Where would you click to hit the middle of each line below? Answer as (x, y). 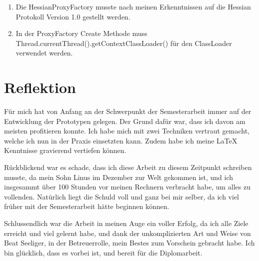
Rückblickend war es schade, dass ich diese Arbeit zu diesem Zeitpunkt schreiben (128, 167)
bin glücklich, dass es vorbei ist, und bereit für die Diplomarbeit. (103, 252)
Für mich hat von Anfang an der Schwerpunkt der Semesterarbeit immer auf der (128, 111)
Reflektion (40, 87)
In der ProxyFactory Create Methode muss (81, 33)
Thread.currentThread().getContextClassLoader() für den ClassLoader (124, 43)
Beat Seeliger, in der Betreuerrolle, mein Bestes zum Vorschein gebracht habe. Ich (129, 243)
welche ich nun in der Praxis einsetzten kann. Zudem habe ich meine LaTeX (121, 140)
